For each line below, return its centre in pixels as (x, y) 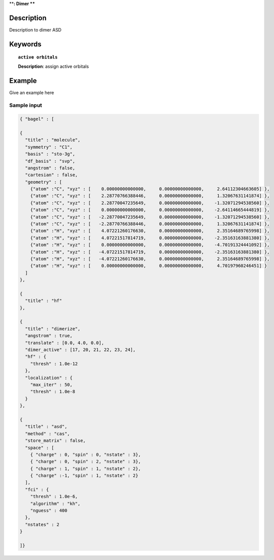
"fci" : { (37, 489)
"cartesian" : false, (52, 175)
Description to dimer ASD (35, 29)
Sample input (26, 105)
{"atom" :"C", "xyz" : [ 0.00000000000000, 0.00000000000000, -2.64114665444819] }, (150, 210)
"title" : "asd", (46, 427)
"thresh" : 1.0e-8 (53, 392)
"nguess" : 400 (49, 511)
